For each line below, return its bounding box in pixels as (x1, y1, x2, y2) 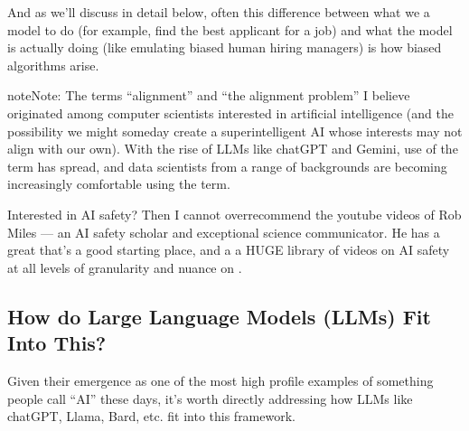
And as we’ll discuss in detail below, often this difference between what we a (7, 3, 430, 21)
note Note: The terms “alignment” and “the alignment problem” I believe (7, 86, 410, 105)
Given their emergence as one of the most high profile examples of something (7, 370, 434, 389)
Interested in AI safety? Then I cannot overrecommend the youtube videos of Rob (7, 204, 462, 223)
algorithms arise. (7, 55, 99, 74)
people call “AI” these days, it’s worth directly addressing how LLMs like (7, 389, 413, 408)
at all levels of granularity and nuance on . (7, 258, 242, 276)
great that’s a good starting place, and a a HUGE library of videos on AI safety (7, 240, 450, 259)
